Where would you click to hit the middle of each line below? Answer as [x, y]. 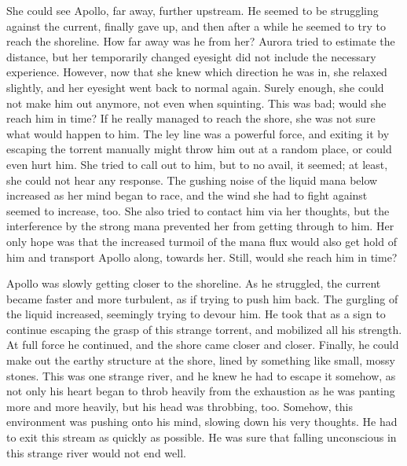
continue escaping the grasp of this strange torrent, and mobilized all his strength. [204, 329]
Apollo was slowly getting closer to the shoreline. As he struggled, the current [194, 283]
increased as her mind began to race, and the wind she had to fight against [187, 195]
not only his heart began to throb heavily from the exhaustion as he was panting [201, 391]
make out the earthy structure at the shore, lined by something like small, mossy [201, 360]
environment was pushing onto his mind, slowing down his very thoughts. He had [202, 422]
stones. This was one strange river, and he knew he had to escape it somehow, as [201, 375]
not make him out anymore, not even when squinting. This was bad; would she [196, 103]
